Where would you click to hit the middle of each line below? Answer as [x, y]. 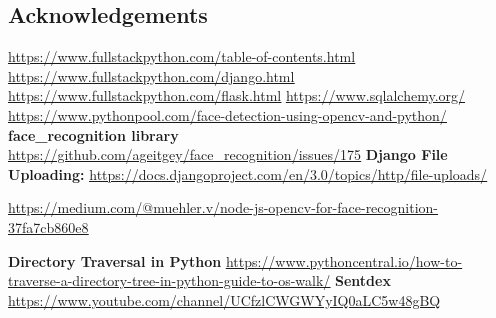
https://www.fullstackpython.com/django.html [151, 75]
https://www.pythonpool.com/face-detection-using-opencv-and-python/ [227, 114]
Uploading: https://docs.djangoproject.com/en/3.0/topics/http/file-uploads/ [248, 173]
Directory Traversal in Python [115, 260]
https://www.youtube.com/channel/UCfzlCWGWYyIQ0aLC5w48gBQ [224, 299]
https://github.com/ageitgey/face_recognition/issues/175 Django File [228, 154]
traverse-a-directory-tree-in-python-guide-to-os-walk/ [169, 280]
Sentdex [363, 280]
